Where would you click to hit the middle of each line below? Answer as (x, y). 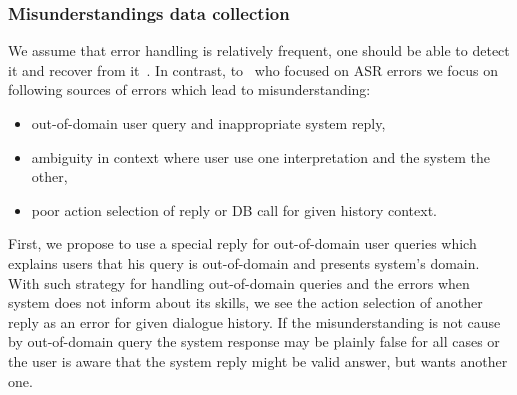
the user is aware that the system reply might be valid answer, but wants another (258, 360)
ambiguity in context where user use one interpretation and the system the (260, 156)
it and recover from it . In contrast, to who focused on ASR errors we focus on (253, 69)
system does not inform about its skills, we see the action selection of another (245, 302)
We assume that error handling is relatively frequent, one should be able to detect (259, 50)
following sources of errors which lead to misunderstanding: (189, 89)
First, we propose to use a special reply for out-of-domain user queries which (242, 243)
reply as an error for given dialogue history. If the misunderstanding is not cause (254, 321)
